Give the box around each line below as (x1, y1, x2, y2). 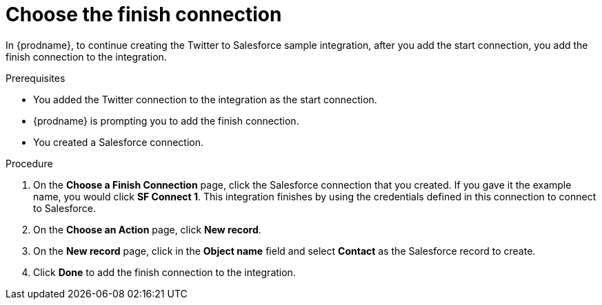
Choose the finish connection (6, 3, 282, 26)
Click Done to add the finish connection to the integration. (33, 266, 296, 278)
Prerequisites (6, 72, 66, 84)
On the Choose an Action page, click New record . (33, 223, 261, 235)
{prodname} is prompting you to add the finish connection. (33, 114, 299, 127)
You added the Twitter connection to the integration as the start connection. (33, 93, 377, 105)
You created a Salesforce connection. (33, 136, 204, 148)
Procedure (6, 157, 53, 169)
